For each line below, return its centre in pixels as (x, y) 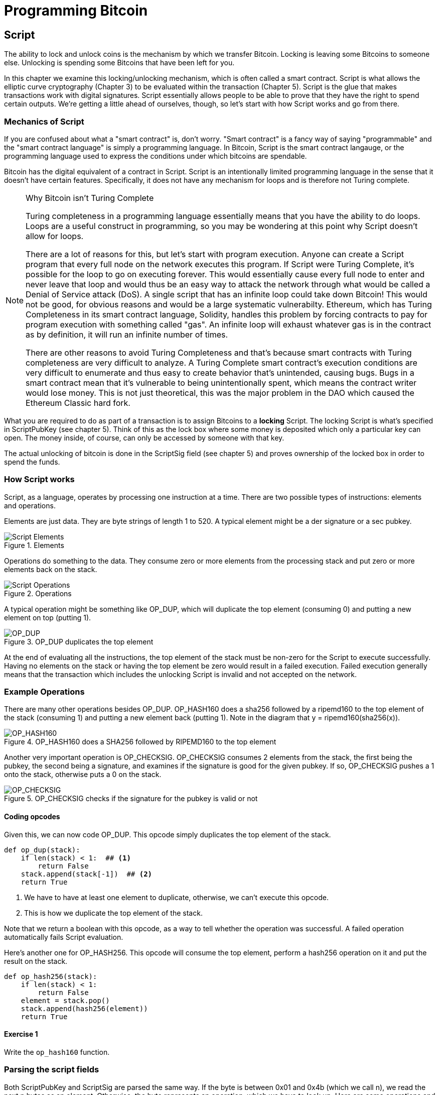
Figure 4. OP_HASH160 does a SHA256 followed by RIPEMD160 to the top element (140, 742)
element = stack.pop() (65, 1000)
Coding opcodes (32, 817)
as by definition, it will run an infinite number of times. (127, 334)
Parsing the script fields (52, 1070)
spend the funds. (32, 462)
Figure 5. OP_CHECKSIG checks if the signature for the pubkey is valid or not (131, 799)
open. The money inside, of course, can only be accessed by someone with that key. (144, 437)
